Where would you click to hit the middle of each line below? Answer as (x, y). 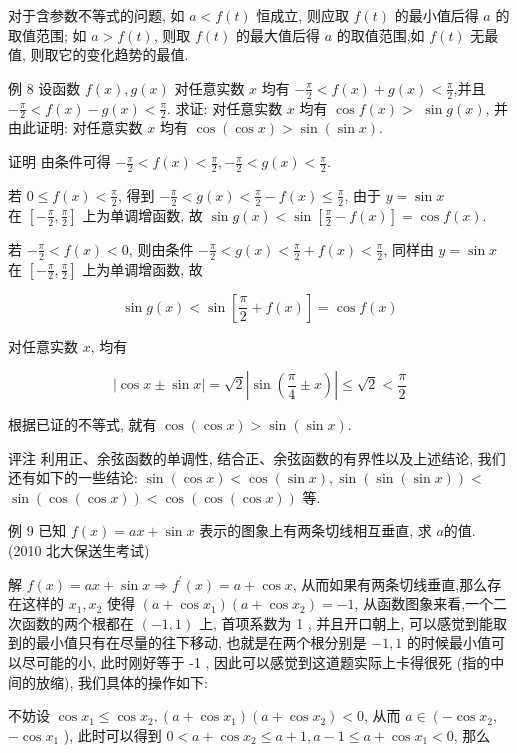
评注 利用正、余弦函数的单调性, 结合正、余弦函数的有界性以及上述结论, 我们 (257, 457)
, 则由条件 (161, 248)
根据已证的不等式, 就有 (82, 424)
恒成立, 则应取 (302, 15)
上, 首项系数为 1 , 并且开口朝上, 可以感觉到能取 (352, 622)
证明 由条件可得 (59, 161)
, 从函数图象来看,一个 (424, 603)
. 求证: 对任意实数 (225, 107)
